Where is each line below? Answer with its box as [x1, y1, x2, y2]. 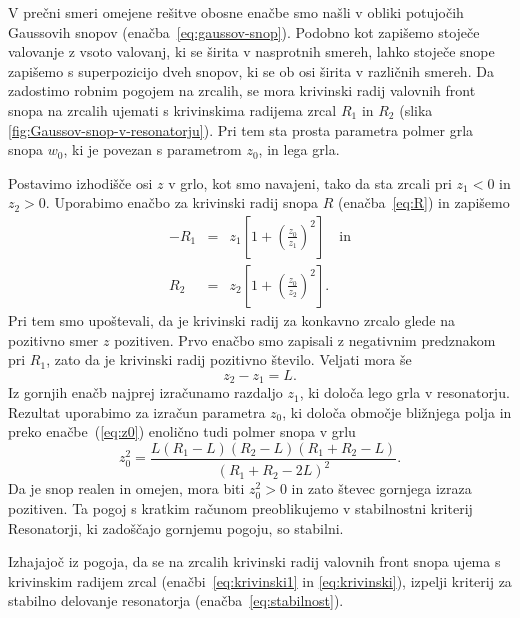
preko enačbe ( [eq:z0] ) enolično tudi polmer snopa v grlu [8, 421, 356, 442]
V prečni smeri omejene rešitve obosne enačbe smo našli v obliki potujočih [8, 2, 464, 22]
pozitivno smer [8, 329, 99, 350]
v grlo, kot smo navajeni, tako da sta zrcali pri [168, 172, 452, 193]
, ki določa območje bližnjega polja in [282, 401, 512, 422]
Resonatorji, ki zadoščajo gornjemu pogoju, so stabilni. [8, 517, 344, 538]
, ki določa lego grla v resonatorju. [299, 382, 510, 403]
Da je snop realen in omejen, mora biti [8, 478, 245, 499]
